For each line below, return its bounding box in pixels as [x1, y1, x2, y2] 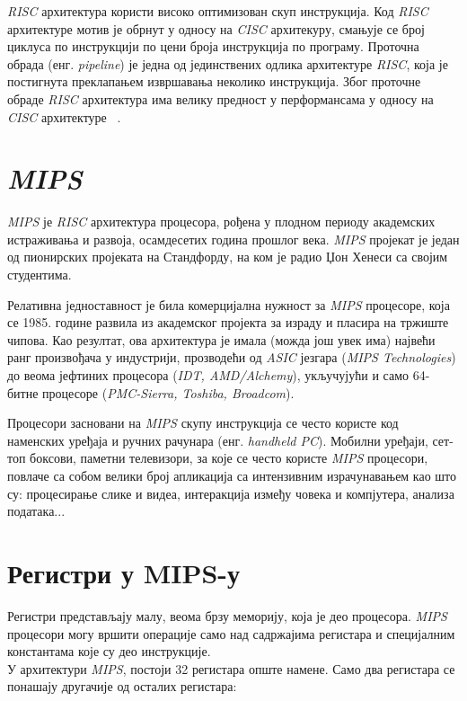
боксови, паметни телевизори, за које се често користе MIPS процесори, [30, 448, 428, 467]
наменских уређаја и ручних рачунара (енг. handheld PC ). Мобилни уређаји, [7, 430, 428, 449]
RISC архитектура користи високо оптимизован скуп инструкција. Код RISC [7, 2, 428, 20]
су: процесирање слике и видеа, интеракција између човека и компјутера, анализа [7, 484, 454, 502]
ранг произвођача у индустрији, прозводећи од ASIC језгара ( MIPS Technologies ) [7, 348, 456, 367]
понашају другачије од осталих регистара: [7, 677, 237, 696]
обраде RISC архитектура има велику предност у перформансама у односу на [7, 89, 434, 108]
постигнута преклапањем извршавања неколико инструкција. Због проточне [7, 72, 421, 91]
